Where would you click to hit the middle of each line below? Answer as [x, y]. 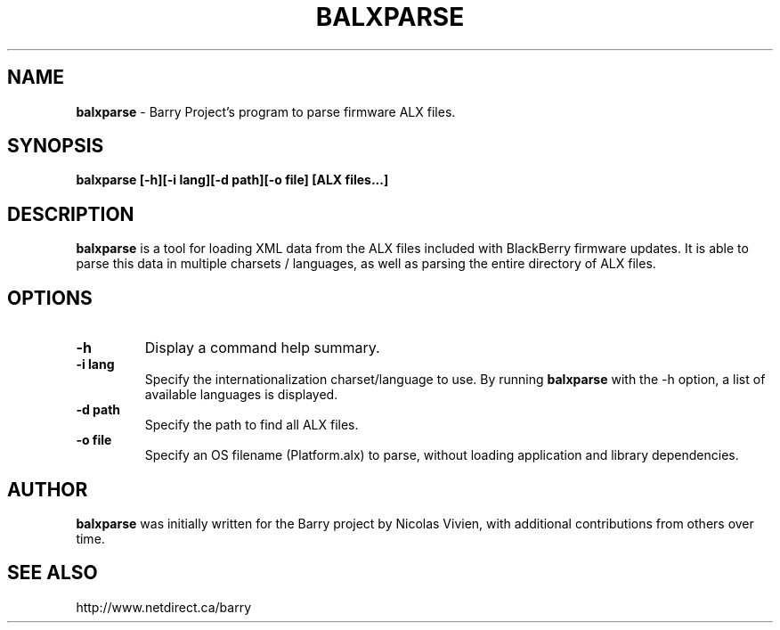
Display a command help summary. [262, 348]
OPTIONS [50, 298]
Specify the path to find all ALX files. [252, 425]
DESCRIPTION [71, 214]
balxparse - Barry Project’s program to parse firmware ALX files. [266, 111]
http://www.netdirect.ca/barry [164, 607]
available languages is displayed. [241, 395]
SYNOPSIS [56, 146]
